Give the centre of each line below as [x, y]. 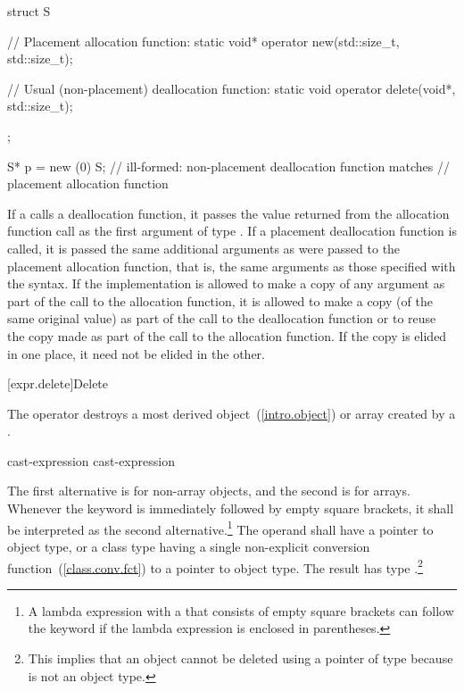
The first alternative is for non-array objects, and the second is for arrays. [209, 491]
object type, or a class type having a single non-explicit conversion [189, 546]
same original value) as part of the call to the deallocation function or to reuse [222, 318]
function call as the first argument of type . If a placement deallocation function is [232, 231]
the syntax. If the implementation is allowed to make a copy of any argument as [226, 283]
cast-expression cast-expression [91, 460]
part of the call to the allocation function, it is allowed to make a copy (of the [220, 300]
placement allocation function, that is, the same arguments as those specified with [232, 266]
